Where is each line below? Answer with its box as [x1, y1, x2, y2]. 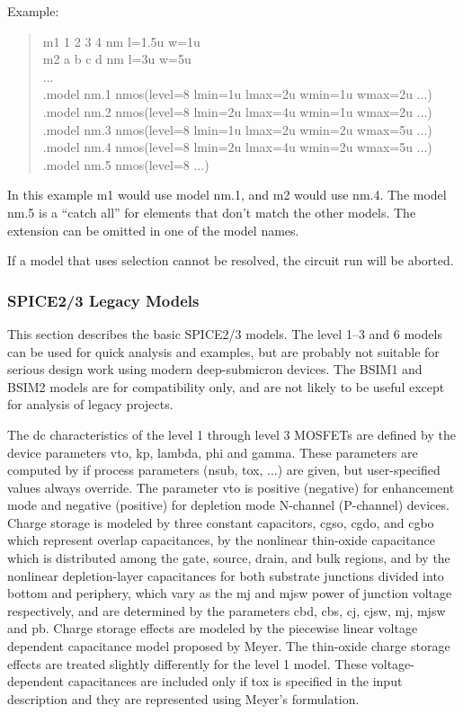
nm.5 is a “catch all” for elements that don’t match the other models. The [7, 202, 416, 221]
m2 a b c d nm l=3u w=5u [42, 49, 191, 68]
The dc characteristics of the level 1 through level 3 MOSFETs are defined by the [7, 424, 456, 443]
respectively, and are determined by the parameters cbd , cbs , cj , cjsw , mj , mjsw [7, 601, 446, 620]
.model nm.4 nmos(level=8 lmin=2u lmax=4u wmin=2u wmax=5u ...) [42, 138, 432, 156]
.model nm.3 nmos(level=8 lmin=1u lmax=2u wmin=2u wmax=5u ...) [42, 120, 432, 138]
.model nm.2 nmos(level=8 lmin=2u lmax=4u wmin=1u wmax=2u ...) [42, 102, 432, 120]
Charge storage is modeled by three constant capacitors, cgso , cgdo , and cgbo [7, 513, 434, 531]
